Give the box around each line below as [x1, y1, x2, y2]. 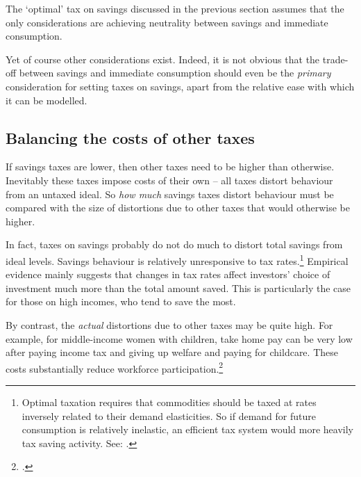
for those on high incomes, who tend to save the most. [6, 294, 236, 309]
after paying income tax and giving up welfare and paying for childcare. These [6, 345, 338, 359]
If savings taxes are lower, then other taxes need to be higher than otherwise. [6, 159, 335, 174]
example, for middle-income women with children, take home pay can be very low [6, 331, 353, 346]
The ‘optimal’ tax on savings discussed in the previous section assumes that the [6, 1, 344, 15]
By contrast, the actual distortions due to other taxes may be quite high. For [6, 317, 333, 332]
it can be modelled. [6, 92, 87, 107]
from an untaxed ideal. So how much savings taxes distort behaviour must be [6, 186, 334, 201]
